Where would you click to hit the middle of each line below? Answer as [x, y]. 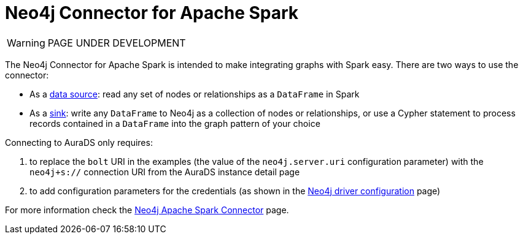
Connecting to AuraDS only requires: [79, 142]
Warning [26, 43]
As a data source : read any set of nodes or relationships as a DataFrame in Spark [195, 94]
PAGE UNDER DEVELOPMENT [117, 43]
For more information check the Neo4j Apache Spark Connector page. [147, 210]
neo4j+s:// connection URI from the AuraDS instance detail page [165, 172]
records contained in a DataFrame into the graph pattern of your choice [175, 123]
